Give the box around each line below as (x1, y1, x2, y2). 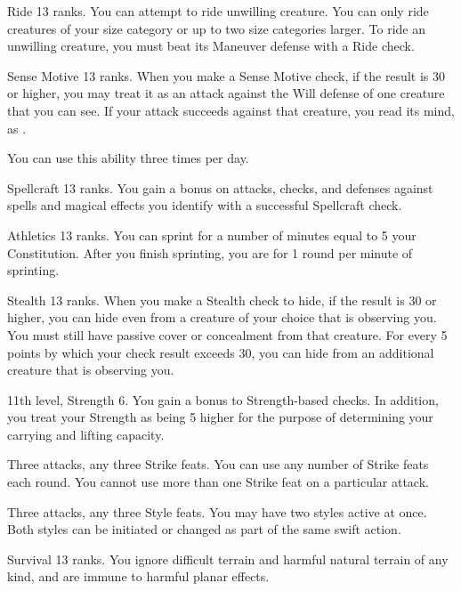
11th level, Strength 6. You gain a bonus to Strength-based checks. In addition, (7, 390, 439, 409)
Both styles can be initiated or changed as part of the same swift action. (7, 520, 401, 538)
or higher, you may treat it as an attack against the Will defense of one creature (7, 84, 445, 102)
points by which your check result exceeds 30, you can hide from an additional (7, 343, 434, 361)
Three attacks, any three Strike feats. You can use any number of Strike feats (7, 455, 429, 474)
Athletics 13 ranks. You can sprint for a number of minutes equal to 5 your (7, 225, 417, 244)
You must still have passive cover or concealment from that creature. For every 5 (7, 325, 448, 344)
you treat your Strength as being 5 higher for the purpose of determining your (7, 408, 433, 426)
